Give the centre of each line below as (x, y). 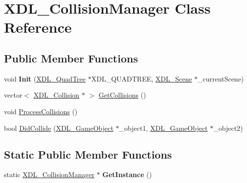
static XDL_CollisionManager (49, 174)
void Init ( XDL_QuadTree (45, 78)
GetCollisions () (122, 95)
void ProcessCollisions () (41, 111)
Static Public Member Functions (88, 154)
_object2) (228, 128)
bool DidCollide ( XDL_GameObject (59, 128)
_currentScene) (221, 78)
